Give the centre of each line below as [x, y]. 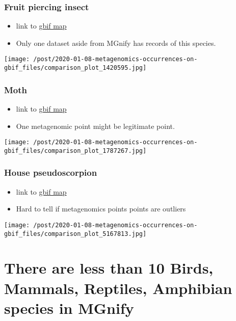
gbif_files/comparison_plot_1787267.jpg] [75, 151]
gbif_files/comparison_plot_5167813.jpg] [75, 234]
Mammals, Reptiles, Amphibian [118, 288]
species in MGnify [69, 307]
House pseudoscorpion [51, 172]
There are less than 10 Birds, [109, 268]
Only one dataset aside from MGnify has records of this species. [116, 43]
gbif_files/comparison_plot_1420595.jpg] [75, 68]
